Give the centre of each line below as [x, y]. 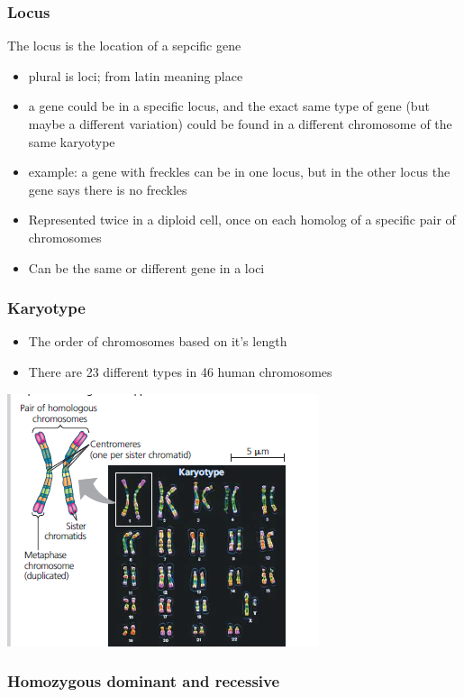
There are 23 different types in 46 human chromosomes [180, 371]
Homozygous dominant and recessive [144, 681]
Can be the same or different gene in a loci [146, 267]
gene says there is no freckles [108, 189]
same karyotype [72, 141]
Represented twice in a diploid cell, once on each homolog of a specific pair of [242, 220]
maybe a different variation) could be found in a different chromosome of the [240, 124]
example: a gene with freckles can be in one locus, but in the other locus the [239, 172]
